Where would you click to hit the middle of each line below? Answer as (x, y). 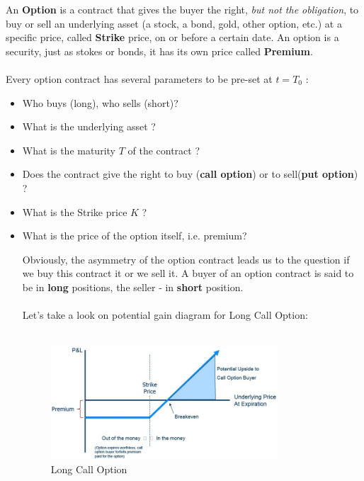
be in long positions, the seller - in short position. (133, 287)
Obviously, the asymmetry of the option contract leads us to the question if (186, 259)
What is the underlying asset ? (89, 126)
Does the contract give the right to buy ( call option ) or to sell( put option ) (190, 174)
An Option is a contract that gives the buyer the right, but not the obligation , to (182, 9)
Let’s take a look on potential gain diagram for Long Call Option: (165, 315)
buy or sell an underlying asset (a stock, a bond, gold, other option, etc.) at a (174, 23)
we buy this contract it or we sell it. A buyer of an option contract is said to (188, 273)
